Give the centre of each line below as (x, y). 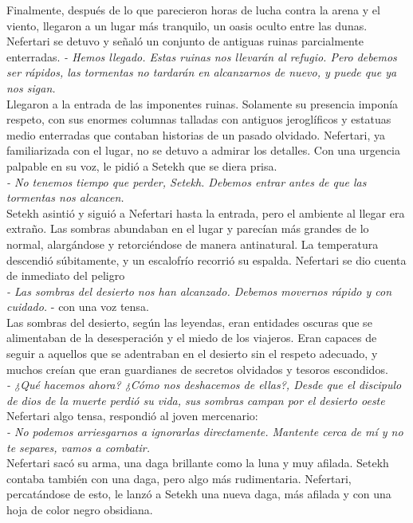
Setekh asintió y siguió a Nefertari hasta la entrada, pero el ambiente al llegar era (206, 212)
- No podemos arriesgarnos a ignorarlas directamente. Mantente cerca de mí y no (205, 432)
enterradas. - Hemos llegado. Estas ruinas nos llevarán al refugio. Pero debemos (202, 56)
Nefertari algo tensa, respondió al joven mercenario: (132, 416)
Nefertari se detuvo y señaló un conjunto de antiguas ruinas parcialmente (185, 41)
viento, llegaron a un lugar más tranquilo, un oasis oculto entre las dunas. (187, 25)
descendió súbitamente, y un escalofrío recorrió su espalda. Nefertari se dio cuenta (206, 260)
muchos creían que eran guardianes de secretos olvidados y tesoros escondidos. (197, 369)
